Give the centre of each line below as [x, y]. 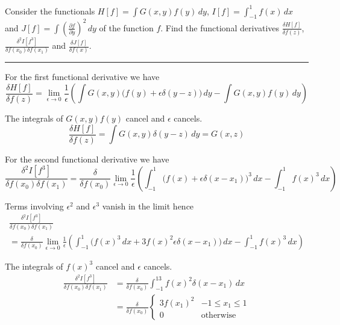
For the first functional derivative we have [82, 77]
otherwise [219, 316]
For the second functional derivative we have [87, 159]
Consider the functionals [50, 11]
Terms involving [34, 206]
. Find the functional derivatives [220, 27]
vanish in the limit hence [148, 206]
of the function [126, 27]
